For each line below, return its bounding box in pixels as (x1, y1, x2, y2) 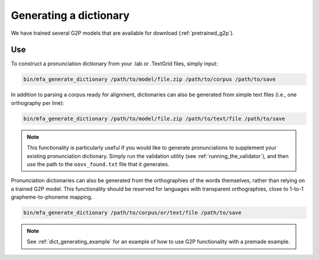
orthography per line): (11, 99, 64, 106)
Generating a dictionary (11, 9, 130, 22)
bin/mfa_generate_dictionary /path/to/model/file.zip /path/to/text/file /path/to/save (23, 115, 285, 122)
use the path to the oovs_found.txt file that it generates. (27, 160, 170, 167)
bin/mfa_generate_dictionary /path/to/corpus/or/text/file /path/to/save (23, 209, 242, 216)
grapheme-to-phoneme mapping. (11, 193, 93, 200)
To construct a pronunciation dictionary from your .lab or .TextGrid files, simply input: (11, 60, 218, 67)
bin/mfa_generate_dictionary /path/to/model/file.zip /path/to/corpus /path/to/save (23, 76, 276, 83)
